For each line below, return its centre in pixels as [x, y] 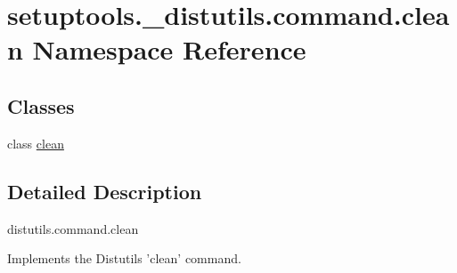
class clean [36, 143]
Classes [41, 105]
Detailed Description [105, 191]
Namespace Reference [169, 49]
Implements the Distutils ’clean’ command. [124, 258]
